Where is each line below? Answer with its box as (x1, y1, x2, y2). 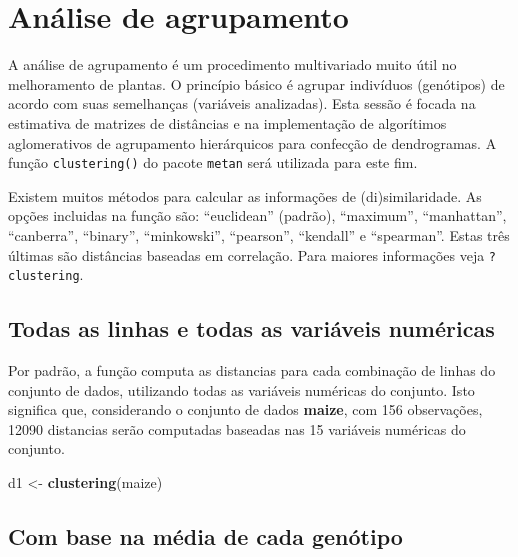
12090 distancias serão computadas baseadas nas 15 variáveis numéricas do (8, 418, 466, 439)
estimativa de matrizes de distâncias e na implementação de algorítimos (8, 112, 447, 133)
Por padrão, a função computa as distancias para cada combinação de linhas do (8, 360, 496, 381)
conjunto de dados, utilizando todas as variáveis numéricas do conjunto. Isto (8, 379, 475, 400)
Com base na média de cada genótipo (8, 521, 403, 551)
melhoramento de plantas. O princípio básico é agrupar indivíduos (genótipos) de (8, 73, 505, 94)
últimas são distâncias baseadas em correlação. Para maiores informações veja (8, 244, 485, 265)
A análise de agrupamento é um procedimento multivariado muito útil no (8, 54, 457, 75)
